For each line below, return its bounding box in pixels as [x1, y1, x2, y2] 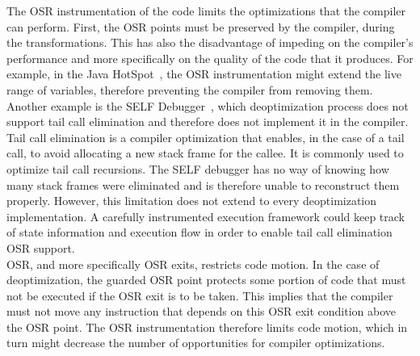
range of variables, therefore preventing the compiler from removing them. [6, 81, 373, 98]
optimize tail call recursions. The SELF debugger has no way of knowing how [6, 160, 389, 177]
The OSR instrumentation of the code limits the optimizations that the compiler [6, 2, 406, 19]
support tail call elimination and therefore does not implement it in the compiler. [6, 113, 409, 130]
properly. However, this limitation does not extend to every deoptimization [6, 192, 377, 209]
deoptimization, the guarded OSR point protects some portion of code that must [6, 271, 406, 288]
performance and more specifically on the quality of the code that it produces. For [6, 49, 414, 66]
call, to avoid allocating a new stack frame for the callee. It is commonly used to [6, 144, 404, 161]
